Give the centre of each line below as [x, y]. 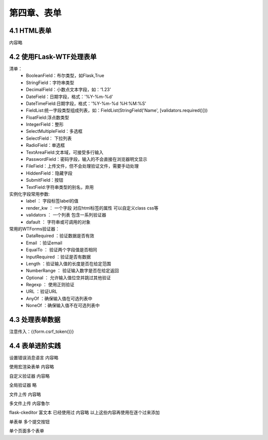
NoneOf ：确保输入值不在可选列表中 [63, 306]
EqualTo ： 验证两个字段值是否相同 [62, 250]
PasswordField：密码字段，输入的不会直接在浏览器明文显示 [87, 159]
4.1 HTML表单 [30, 31]
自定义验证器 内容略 [29, 376]
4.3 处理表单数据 [35, 320]
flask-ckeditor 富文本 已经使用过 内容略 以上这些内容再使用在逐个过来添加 [84, 413]
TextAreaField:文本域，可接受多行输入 [65, 152]
